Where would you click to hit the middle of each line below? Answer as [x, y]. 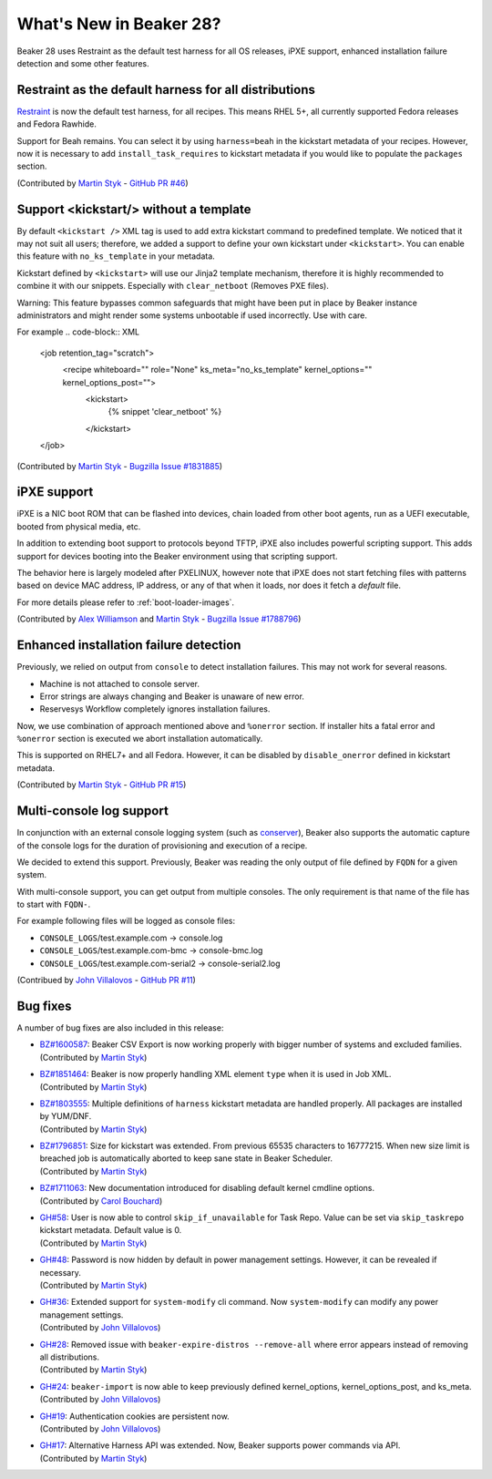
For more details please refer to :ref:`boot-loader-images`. [126, 602]
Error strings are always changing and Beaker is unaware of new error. [172, 696]
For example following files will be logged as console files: [126, 921]
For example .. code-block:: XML [78, 332]
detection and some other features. [83, 63]
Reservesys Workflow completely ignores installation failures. [155, 709]
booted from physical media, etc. [79, 526]
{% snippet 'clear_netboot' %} [165, 412]
